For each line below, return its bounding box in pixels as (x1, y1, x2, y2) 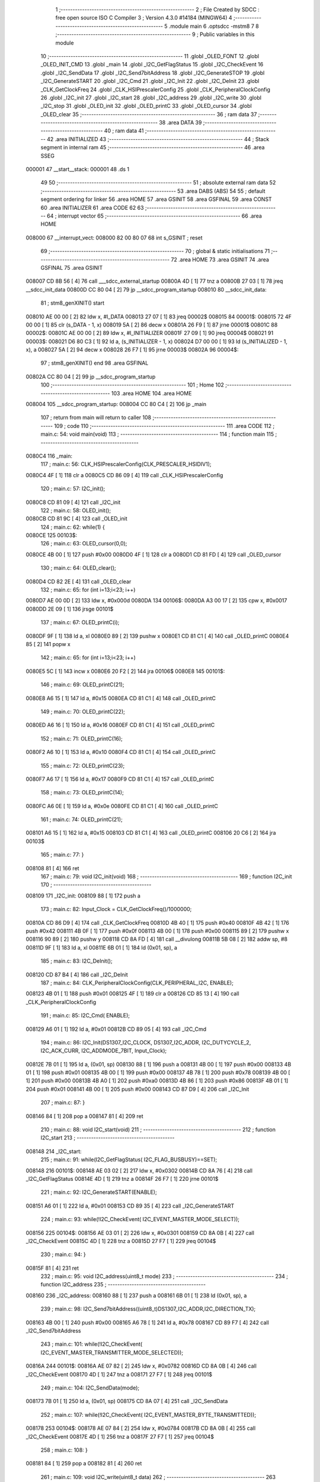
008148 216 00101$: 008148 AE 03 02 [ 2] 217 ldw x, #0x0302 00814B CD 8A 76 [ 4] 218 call (25, 1167, 253, 1174)
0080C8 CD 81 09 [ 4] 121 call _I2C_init (25, 499, 121, 506)
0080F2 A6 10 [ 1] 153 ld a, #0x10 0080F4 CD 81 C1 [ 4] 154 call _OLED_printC (25, 749, 216, 756)
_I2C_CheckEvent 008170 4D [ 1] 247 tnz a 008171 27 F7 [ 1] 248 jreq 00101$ (25, 1371, 213, 1378)
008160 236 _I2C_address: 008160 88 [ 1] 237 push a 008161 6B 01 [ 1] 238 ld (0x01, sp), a (25, 1292, 247, 1299)
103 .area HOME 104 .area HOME (111, 389, 192, 397)
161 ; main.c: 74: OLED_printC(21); (40, 816, 123, 823)
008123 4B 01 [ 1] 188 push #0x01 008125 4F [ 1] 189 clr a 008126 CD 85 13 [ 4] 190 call (25, 990, 239, 997)
